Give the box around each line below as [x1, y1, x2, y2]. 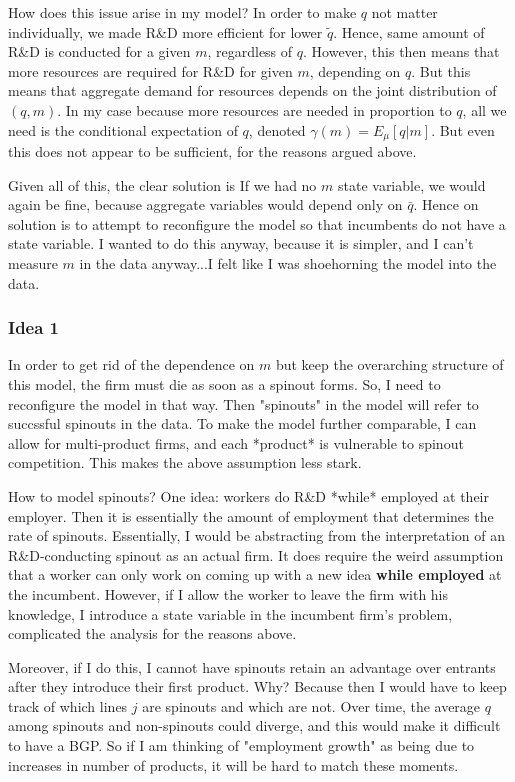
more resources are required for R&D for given [8, 60, 293, 81]
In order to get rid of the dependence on [8, 354, 255, 375]
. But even [431, 119, 495, 140]
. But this [411, 60, 471, 81]
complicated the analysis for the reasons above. [8, 623, 297, 644]
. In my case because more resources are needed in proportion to [57, 99, 452, 120]
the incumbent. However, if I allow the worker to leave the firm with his [8, 583, 449, 604]
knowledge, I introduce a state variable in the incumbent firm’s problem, [8, 603, 453, 624]
